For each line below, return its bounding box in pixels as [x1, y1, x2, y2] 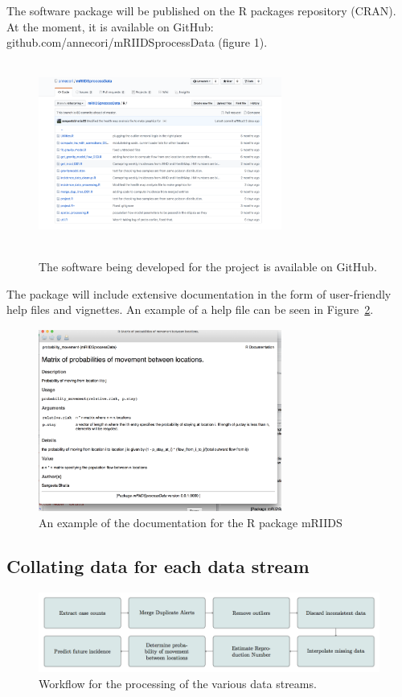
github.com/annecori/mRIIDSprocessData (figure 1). [6, 34, 268, 51]
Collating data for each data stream [6, 554, 310, 579]
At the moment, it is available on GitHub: [6, 18, 214, 35]
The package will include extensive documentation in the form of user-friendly [6, 285, 392, 302]
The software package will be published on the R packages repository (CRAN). [6, 2, 396, 19]
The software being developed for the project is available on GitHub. [39, 258, 377, 275]
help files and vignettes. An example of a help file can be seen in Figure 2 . [6, 301, 374, 318]
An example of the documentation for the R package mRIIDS [39, 514, 343, 531]
